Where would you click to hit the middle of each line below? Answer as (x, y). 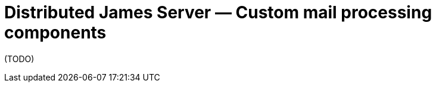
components (55, 33)
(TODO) (19, 59)
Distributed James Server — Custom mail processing (218, 12)
